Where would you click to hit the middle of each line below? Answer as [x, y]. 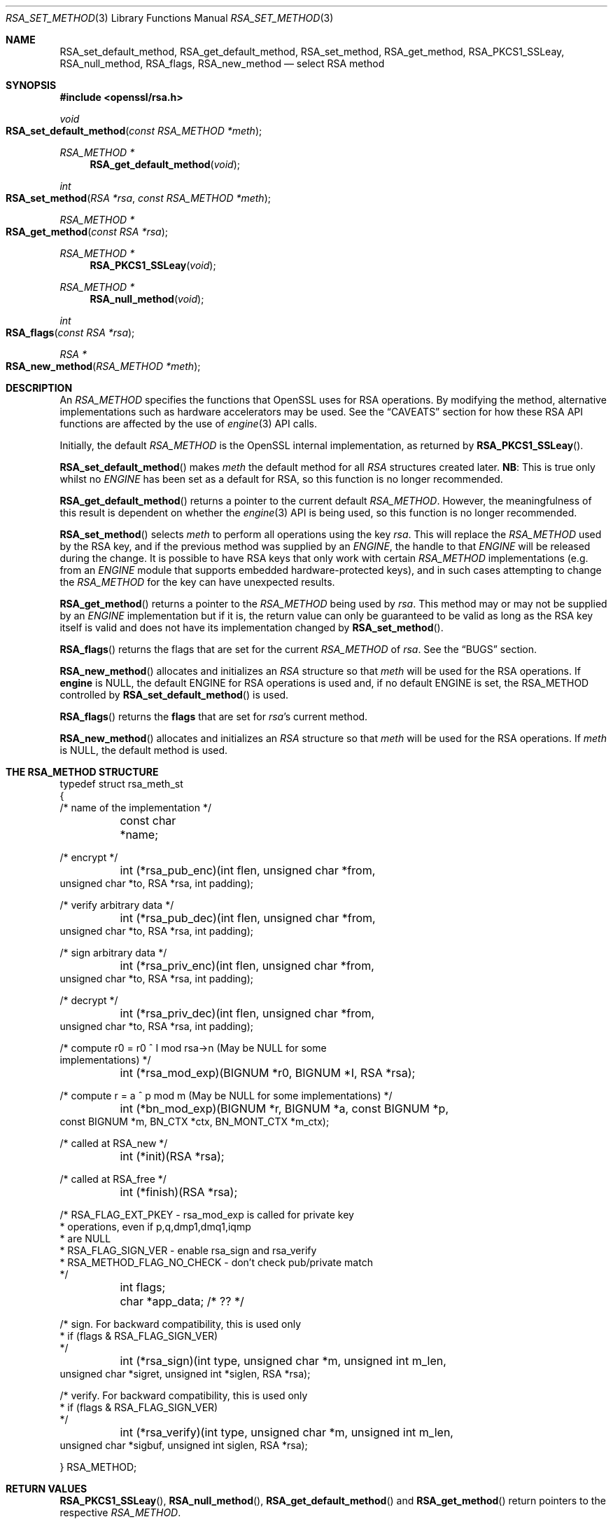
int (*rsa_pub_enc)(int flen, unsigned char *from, [248, 870]
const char [148, 821]
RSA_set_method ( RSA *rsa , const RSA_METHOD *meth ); [138, 198]
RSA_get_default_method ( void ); [165, 164]
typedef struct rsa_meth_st [121, 784]
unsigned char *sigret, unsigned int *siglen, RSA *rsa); [185, 1374]
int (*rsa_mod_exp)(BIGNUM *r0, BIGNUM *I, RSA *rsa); [268, 1073]
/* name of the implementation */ [135, 808]
